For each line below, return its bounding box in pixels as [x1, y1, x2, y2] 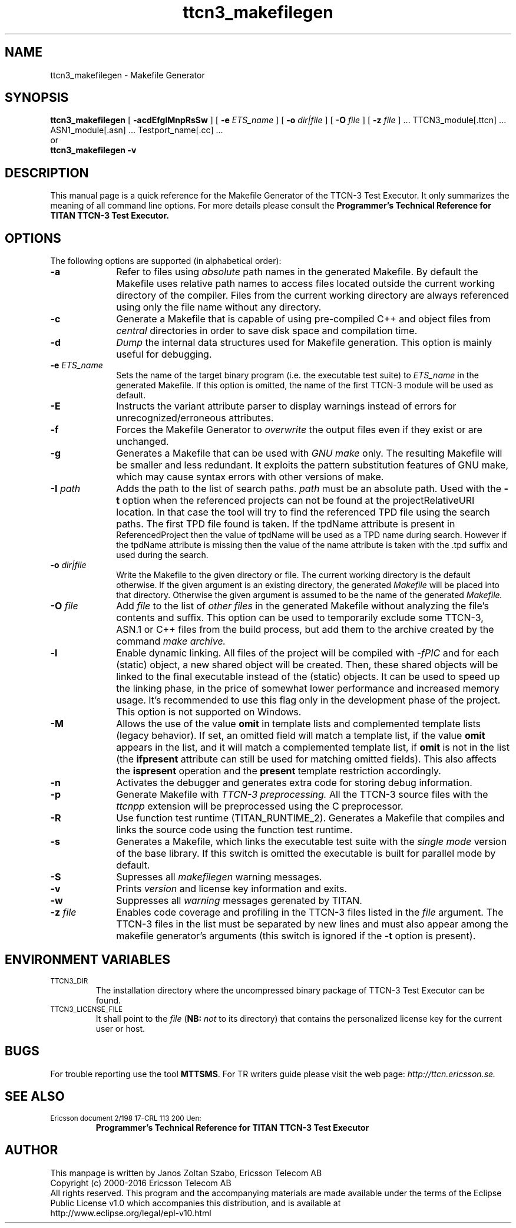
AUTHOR [5, 1143, 58, 1158]
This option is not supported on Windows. [116, 706, 302, 718]
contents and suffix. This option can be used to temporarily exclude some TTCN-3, [116, 612, 484, 624]
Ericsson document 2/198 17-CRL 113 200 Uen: [50, 1114, 201, 1123]
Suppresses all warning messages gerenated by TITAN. [116, 894, 362, 907]
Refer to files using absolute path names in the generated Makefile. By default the [116, 266, 478, 278]
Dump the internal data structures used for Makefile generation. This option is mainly [116, 336, 492, 349]
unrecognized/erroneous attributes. [116, 412, 274, 424]
